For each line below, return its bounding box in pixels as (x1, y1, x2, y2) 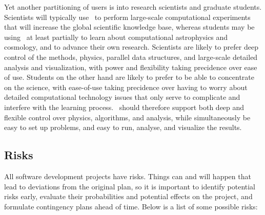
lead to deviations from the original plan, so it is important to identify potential (4, 181, 256, 191)
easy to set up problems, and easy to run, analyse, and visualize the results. (4, 122, 242, 133)
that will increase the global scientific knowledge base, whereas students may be (4, 21, 255, 32)
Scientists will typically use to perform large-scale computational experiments (4, 11, 251, 22)
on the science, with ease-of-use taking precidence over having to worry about (4, 81, 248, 92)
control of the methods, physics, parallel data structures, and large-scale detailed (4, 51, 258, 62)
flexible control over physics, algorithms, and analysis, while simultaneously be (4, 112, 251, 122)
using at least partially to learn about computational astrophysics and (4, 31, 228, 42)
